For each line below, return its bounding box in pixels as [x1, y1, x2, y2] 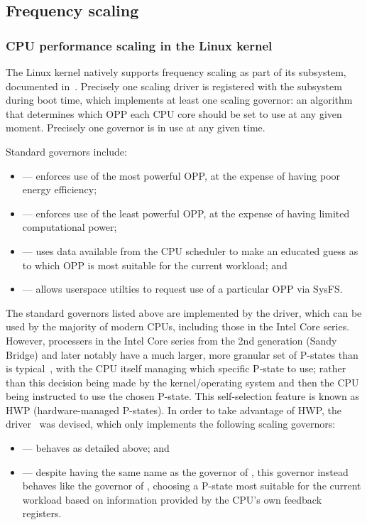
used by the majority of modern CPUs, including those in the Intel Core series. [6, 319, 350, 334]
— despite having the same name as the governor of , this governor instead [22, 464, 349, 479]
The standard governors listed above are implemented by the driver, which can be [6, 305, 362, 320]
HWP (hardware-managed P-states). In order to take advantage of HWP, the [6, 402, 342, 417]
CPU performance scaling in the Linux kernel [6, 36, 273, 54]
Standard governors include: [6, 144, 127, 158]
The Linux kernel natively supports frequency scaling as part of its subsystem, [6, 65, 346, 79]
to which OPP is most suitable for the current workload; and [22, 257, 287, 272]
